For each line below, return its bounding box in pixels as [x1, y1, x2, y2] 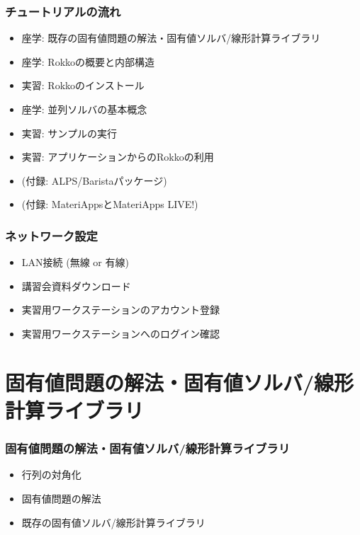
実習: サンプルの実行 [21, 125, 117, 140]
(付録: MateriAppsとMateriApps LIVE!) [21, 197, 198, 212]
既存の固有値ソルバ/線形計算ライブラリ [21, 514, 206, 529]
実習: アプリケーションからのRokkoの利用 [21, 149, 214, 164]
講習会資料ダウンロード [21, 278, 131, 293]
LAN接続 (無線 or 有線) [21, 255, 129, 270]
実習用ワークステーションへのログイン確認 [21, 326, 220, 340]
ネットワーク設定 [5, 226, 98, 244]
